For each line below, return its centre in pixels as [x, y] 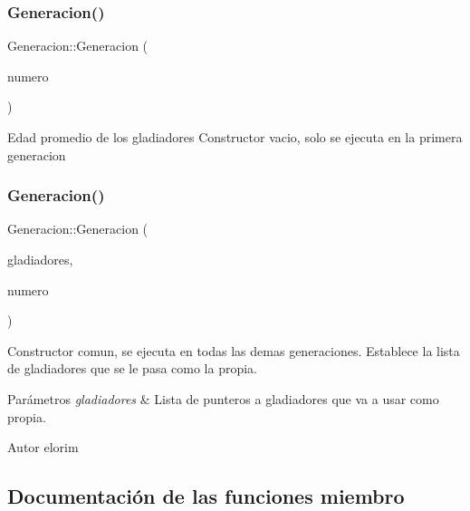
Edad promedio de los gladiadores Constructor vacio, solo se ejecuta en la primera [235, 137]
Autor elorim [43, 447]
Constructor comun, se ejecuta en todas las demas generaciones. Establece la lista [234, 350]
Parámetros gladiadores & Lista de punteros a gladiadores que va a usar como [223, 398]
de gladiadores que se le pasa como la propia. [133, 368]
